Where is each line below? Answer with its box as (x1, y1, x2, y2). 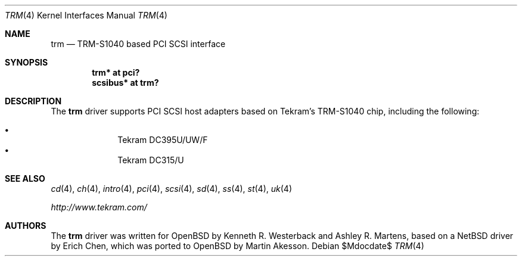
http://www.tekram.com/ (51, 202, 147, 212)
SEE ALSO (5, 173, 45, 184)
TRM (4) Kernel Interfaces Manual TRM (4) (5, 10, 167, 20)
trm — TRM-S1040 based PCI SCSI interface (51, 39, 226, 49)
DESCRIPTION (5, 96, 62, 106)
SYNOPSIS (5, 57, 48, 67)
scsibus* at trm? (92, 77, 159, 88)
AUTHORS (5, 220, 46, 231)
